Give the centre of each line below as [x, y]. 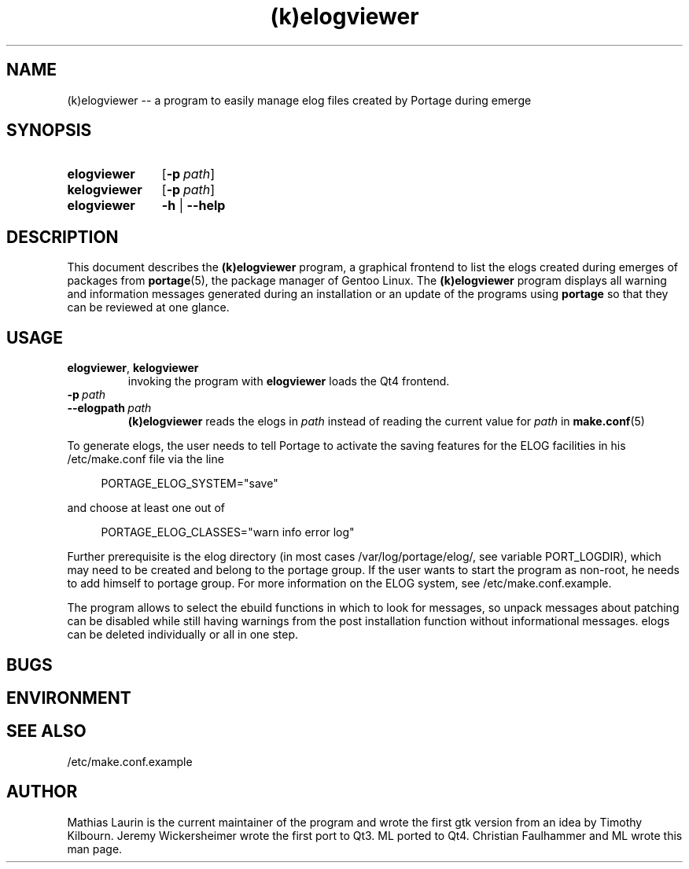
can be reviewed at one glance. [148, 307]
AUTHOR [42, 792]
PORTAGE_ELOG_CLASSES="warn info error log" [228, 532]
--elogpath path [109, 408]
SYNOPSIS [49, 131]
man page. [95, 849]
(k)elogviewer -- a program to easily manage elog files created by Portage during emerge [299, 100]
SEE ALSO [46, 731]
